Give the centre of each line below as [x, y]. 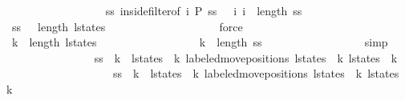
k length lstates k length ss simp [200, 42]
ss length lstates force [127, 26]
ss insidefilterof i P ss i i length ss [204, 10]
